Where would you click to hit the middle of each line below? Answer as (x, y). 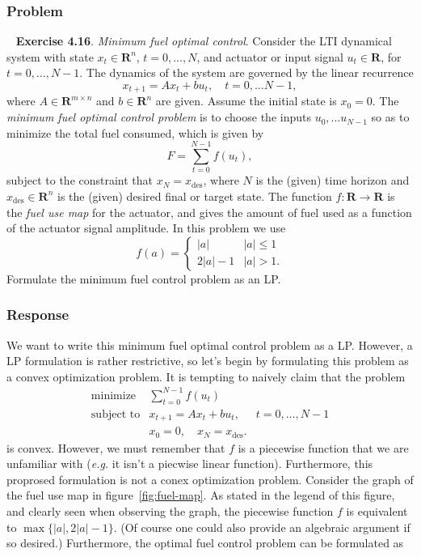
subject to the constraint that (80, 180)
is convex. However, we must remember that (116, 447)
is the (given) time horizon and (333, 180)
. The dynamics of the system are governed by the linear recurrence (246, 72)
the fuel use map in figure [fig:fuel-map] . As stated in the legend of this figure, (201, 495)
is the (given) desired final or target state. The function (194, 196)
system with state (50, 56)
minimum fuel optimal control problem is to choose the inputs (159, 117)
